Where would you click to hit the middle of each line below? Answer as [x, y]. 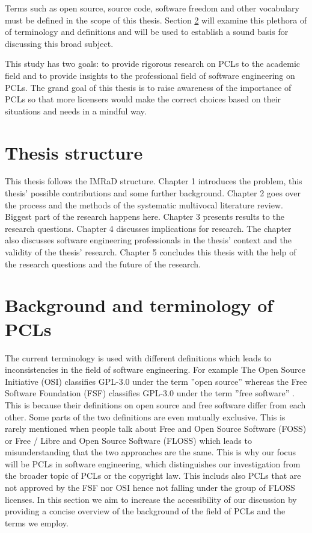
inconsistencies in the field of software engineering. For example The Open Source [155, 369]
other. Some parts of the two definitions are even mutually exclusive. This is [145, 416]
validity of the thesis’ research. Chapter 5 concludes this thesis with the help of [151, 252]
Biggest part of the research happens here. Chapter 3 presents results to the [145, 217]
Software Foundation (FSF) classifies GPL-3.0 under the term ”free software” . [150, 393]
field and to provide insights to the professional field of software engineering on [150, 75]
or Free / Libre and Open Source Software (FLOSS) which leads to [128, 440]
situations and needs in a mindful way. [76, 111]
